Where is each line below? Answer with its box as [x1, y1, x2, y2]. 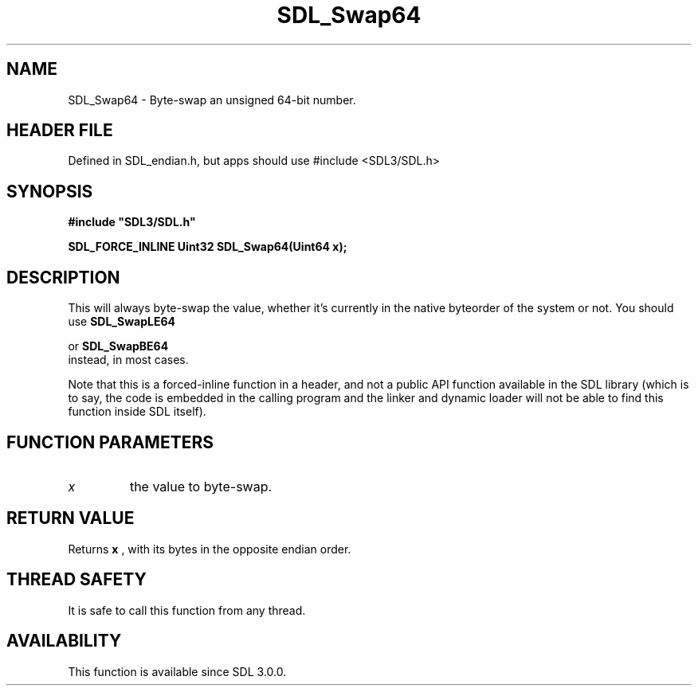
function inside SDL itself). [68, 405, 206, 419]
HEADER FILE [6, 120, 113, 141]
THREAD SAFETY [6, 569, 147, 590]
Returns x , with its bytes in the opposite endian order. [68, 541, 351, 556]
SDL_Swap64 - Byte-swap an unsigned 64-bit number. [68, 92, 356, 107]
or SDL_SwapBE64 [68, 339, 169, 354]
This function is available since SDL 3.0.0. [68, 664, 287, 678]
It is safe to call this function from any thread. [68, 603, 306, 617]
